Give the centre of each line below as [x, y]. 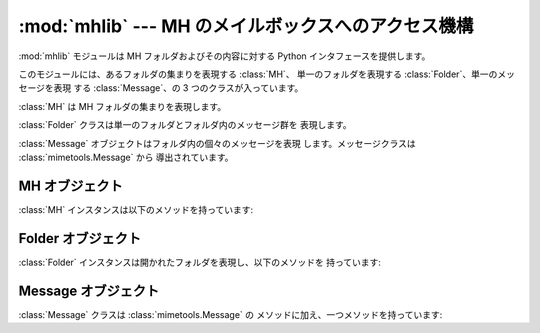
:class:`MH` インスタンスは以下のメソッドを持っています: [136, 209]
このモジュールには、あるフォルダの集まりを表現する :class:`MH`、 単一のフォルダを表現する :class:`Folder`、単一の [258, 74]
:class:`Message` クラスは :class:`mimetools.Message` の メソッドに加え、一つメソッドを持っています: [230, 314]
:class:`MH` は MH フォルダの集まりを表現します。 [122, 106]
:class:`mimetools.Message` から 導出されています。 [126, 157]
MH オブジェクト [71, 185]
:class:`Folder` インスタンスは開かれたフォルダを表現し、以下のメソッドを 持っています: [200, 262]
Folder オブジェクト [80, 238]
